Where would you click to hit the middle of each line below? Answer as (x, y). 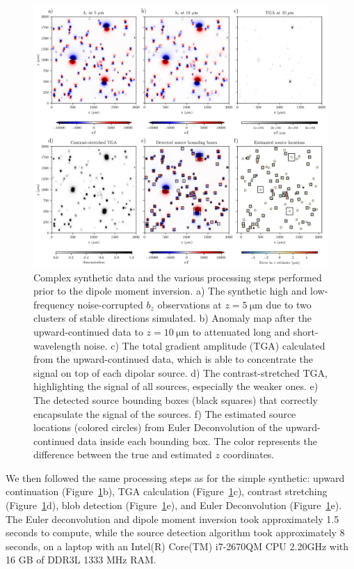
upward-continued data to (88, 331)
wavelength (57, 345)
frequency (54, 304)
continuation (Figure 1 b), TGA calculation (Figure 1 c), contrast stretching (167, 491)
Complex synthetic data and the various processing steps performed (178, 277)
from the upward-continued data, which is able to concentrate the (173, 359)
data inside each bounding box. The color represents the (197, 441)
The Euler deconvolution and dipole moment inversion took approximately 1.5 (172, 519)
